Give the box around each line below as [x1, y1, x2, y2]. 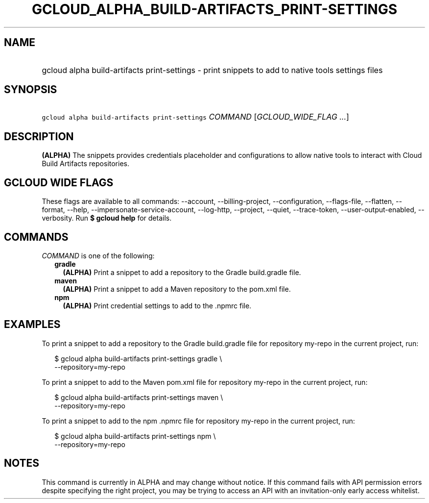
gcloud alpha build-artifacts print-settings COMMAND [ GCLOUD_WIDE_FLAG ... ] [42, 112, 349, 122]
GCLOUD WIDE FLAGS [4, 176, 114, 189]
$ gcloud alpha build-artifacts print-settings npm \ [54, 431, 216, 440]
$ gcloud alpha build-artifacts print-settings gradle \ [54, 354, 222, 363]
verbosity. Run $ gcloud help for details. [42, 214, 172, 223]
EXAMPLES [4, 318, 61, 331]
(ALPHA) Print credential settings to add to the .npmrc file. [63, 301, 252, 310]
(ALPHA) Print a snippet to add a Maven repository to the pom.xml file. [63, 284, 291, 293]
